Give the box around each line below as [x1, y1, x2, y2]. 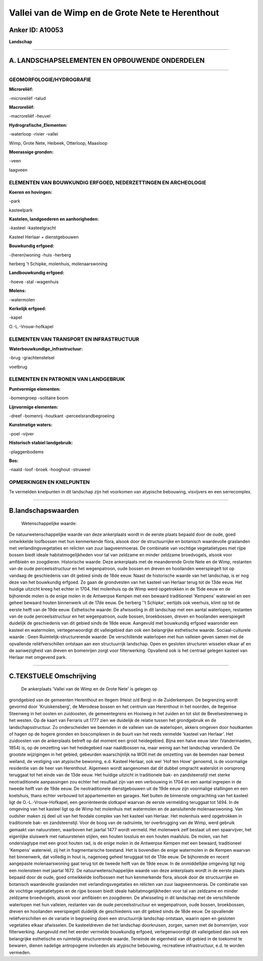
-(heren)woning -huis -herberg [9, 252, 72, 258]
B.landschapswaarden [9, 507, 79, 515]
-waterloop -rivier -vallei [9, 131, 58, 137]
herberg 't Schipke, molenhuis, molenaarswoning [9, 261, 108, 267]
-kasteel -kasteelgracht [9, 225, 56, 231]
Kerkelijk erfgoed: [9, 305, 46, 312]
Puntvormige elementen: [9, 386, 61, 392]
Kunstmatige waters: [9, 422, 53, 428]
